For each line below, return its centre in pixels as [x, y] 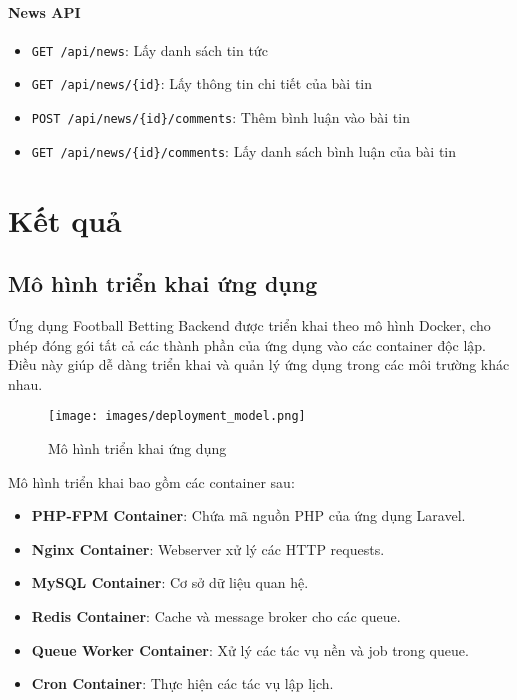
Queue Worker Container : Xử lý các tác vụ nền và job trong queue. [250, 649]
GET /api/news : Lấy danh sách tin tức [149, 49]
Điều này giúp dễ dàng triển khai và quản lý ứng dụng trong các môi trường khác [259, 364]
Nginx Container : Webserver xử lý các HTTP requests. [208, 548]
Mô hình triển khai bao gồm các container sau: [151, 481]
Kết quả [65, 219]
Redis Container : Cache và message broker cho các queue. [216, 616]
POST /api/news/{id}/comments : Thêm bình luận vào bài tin [220, 117]
